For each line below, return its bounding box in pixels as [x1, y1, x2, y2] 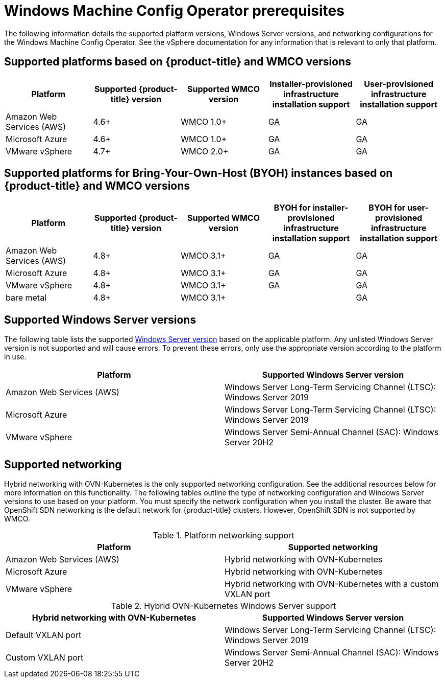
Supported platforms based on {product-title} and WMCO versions [4, 55, 351, 69]
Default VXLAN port [6, 630, 82, 641]
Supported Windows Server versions [4, 313, 196, 326]
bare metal [6, 292, 47, 303]
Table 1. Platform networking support [153, 530, 294, 541]
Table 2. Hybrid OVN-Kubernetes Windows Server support [111, 601, 336, 611]
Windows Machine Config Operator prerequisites [4, 2, 344, 19]
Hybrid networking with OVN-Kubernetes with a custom [225, 579, 439, 589]
